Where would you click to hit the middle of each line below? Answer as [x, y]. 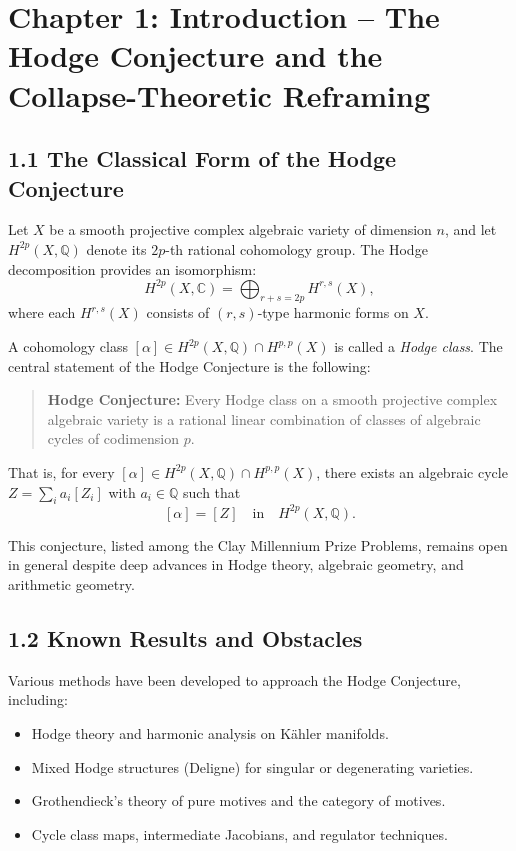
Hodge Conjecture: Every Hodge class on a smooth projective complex [272, 399]
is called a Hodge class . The [418, 346]
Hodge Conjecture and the [195, 55]
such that [212, 491]
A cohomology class [68, 346]
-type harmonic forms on [333, 312]
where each [42, 312]
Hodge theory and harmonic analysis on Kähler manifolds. [210, 733]
